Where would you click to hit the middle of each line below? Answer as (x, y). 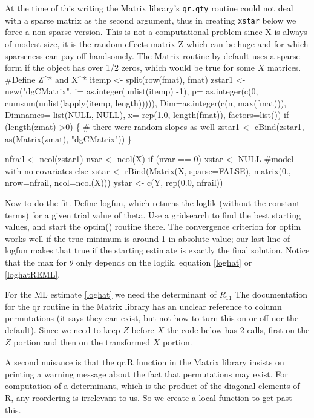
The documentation (271, 294)
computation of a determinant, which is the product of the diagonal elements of (152, 386)
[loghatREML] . (33, 274)
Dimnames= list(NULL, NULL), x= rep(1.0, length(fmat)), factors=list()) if (147, 115)
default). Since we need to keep (63, 329)
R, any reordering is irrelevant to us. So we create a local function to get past (149, 397)
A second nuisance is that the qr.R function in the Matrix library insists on (145, 362)
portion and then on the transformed (82, 341)
